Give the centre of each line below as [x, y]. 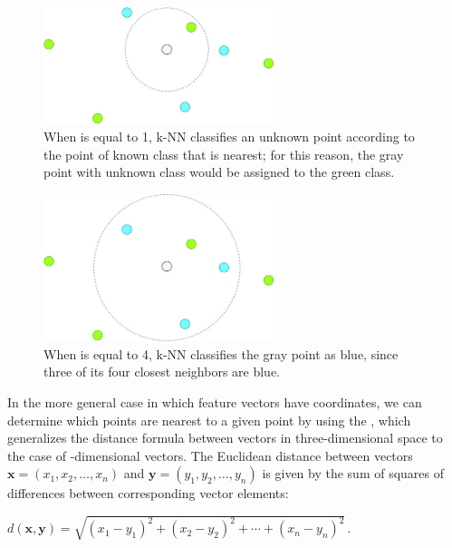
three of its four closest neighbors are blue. [162, 372]
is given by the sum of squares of [353, 473]
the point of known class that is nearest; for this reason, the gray [224, 154]
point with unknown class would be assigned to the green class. [219, 172]
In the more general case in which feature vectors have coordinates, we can [215, 401]
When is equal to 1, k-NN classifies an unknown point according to [229, 137]
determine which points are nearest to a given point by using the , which [209, 420]
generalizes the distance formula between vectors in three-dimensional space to [225, 438]
